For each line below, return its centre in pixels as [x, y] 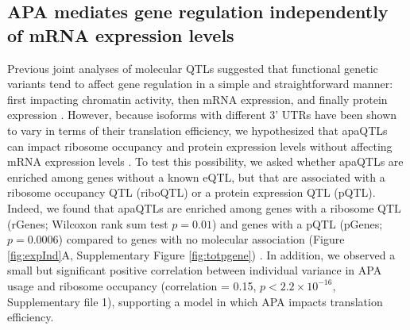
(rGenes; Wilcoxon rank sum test [88, 223]
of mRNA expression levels [121, 35]
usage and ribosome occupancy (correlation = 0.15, [132, 285]
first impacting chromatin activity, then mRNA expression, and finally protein [197, 99]
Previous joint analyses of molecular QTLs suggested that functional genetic [193, 68]
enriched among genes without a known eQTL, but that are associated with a [196, 177]
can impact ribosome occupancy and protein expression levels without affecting [200, 146]
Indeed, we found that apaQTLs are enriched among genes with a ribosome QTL [204, 207]
